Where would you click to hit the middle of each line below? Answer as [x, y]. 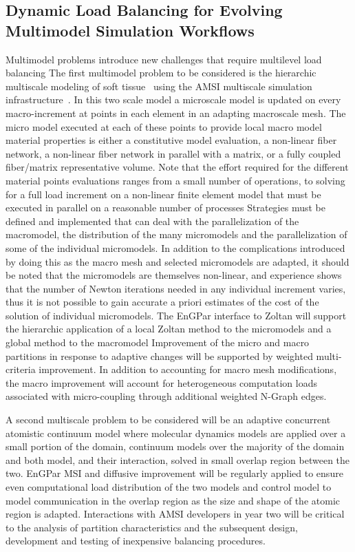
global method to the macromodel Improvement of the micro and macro [158, 342]
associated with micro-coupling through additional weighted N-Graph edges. [166, 396]
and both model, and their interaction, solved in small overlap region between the [178, 459]
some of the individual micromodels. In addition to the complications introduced [175, 247]
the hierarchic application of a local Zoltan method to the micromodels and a [169, 329]
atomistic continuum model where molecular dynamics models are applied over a [176, 433]
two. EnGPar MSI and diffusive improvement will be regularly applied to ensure [174, 473]
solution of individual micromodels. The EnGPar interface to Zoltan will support [176, 315]
